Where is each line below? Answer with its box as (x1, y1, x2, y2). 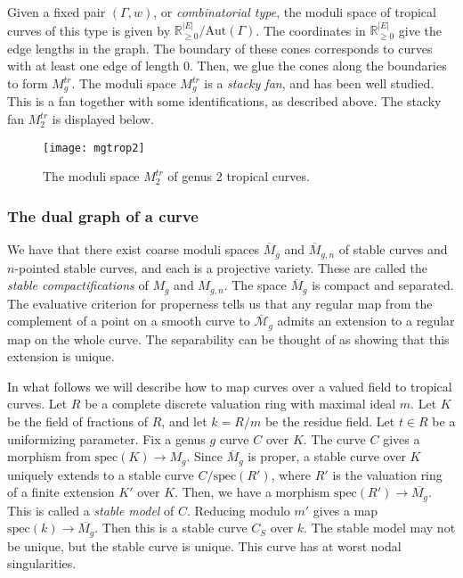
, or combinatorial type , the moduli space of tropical (153, 3, 436, 21)
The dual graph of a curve (7, 204, 199, 227)
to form (7, 74, 48, 93)
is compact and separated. (312, 276, 454, 294)
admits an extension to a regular (277, 311, 455, 330)
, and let (161, 412, 207, 431)
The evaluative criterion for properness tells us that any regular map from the (7, 293, 433, 312)
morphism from (7, 447, 91, 466)
